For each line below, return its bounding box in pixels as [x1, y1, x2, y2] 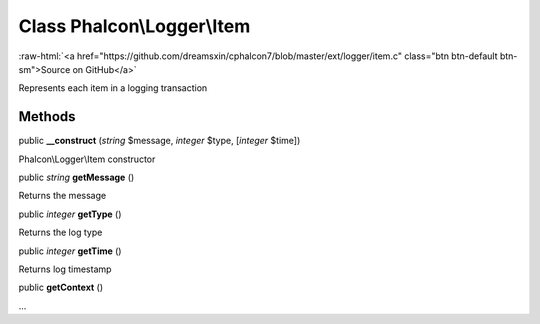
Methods [18, 108, 76, 125]
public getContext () [18, 281, 104, 294]
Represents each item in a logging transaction [18, 82, 208, 94]
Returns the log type [18, 226, 103, 239]
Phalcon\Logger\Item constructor [18, 153, 156, 165]
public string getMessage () [18, 171, 135, 184]
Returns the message [18, 190, 107, 202]
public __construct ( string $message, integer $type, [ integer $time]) [18, 135, 301, 147]
